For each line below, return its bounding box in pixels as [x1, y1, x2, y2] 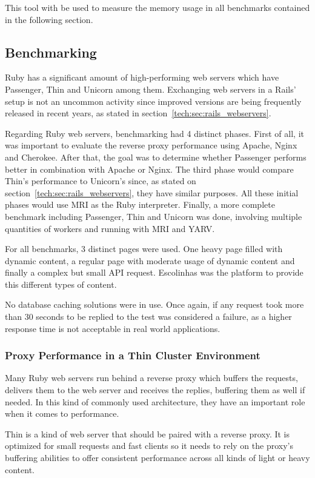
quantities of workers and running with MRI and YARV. [5, 222, 215, 234]
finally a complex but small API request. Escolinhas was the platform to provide [5, 266, 303, 279]
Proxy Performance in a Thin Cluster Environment [5, 348, 260, 363]
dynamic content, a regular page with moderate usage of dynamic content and [5, 254, 295, 267]
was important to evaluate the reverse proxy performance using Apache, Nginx [5, 139, 297, 151]
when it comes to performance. [5, 407, 119, 420]
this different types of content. [5, 277, 117, 290]
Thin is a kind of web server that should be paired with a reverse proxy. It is [5, 427, 290, 440]
